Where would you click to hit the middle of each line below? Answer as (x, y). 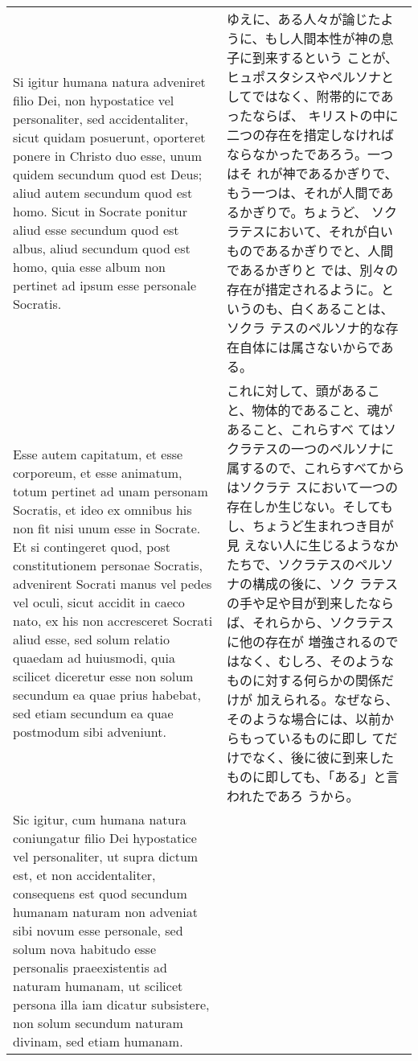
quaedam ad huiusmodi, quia (94, 658)
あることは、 (355, 308)
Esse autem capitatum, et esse (98, 454)
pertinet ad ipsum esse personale (104, 285)
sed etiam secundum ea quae (93, 713)
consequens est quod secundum (100, 893)
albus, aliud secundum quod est (102, 248)
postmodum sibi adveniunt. (90, 732)
